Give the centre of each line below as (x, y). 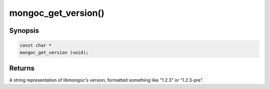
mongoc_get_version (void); (54, 52)
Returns (22, 68)
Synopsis (24, 31)
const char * (36, 45)
